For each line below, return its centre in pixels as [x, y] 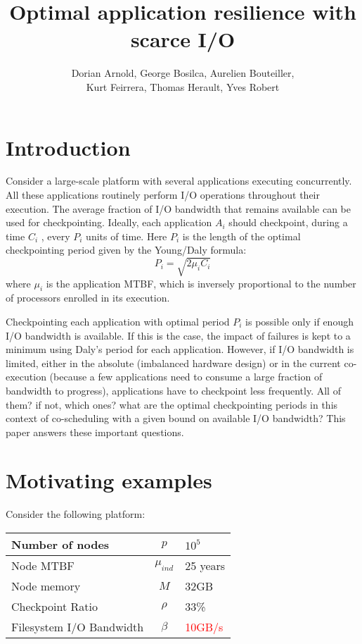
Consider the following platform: [76, 514]
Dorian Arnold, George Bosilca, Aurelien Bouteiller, [183, 73]
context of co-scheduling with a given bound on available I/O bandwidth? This [176, 418]
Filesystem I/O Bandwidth [78, 627]
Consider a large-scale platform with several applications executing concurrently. [179, 181]
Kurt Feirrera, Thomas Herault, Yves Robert [183, 86]
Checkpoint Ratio [54, 606]
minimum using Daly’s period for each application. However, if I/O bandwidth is [180, 349]
